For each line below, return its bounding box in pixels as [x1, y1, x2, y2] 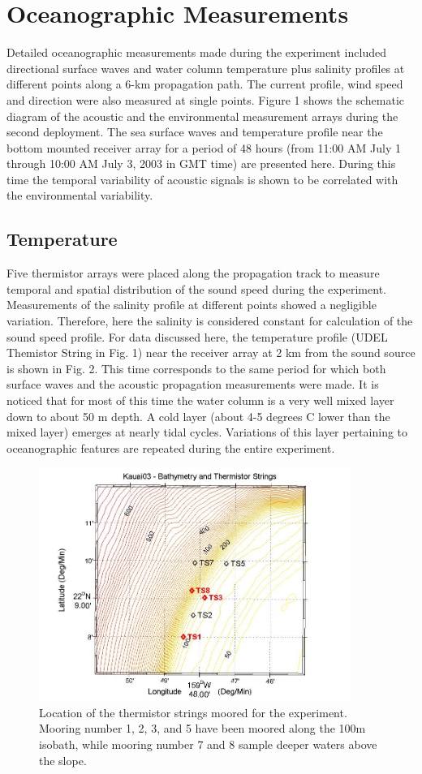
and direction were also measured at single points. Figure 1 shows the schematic [6, 91, 405, 108]
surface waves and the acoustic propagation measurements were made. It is [6, 376, 379, 393]
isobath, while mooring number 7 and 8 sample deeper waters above [39, 736, 377, 753]
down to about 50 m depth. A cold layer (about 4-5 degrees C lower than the [6, 407, 390, 424]
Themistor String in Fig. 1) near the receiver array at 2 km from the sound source [6, 344, 416, 361]
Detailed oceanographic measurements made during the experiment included [6, 44, 386, 61]
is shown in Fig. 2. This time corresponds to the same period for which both [6, 359, 386, 376]
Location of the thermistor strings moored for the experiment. [39, 703, 347, 720]
